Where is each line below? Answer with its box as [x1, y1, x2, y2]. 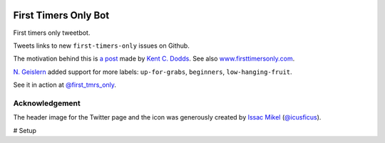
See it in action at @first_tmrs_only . [13, 80, 117, 89]
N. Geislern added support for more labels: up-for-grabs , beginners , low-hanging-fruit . [13, 68, 292, 76]
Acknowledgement [13, 98, 81, 108]
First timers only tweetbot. [13, 28, 91, 37]
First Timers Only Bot [13, 9, 110, 21]
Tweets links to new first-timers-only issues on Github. [13, 41, 190, 50]
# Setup [13, 126, 37, 134]
